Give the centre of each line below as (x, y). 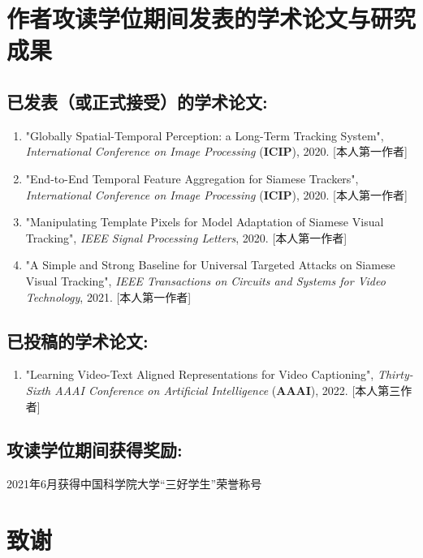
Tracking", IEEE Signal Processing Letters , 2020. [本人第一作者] (186, 237)
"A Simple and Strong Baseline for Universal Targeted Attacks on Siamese (210, 265)
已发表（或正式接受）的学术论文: (137, 101)
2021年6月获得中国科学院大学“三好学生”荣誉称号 (134, 484)
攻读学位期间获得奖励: (95, 450)
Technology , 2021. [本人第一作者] (108, 296)
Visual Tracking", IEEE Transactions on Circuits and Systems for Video (205, 280)
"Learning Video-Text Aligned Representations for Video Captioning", (200, 374)
